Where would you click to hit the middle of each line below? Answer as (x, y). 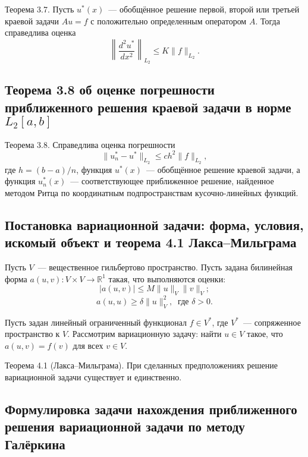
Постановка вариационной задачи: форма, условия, (154, 225)
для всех (88, 345)
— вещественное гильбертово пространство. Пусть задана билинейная (165, 267)
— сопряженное (272, 322)
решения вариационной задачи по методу (125, 426)
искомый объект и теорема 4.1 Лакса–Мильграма (151, 242)
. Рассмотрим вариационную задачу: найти (144, 334)
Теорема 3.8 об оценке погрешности (110, 89)
